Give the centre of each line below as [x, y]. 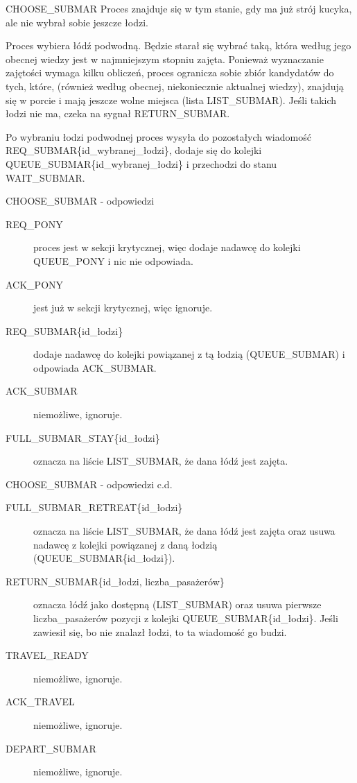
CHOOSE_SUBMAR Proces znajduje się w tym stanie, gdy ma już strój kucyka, [179, 8]
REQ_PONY [34, 224]
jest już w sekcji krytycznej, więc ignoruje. [123, 308]
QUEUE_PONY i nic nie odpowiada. [113, 260]
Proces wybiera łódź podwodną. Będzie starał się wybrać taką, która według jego [178, 45]
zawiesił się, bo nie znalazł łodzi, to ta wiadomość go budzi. [160, 631]
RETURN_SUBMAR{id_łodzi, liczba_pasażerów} [115, 581]
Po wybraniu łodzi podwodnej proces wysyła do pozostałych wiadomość [158, 136]
